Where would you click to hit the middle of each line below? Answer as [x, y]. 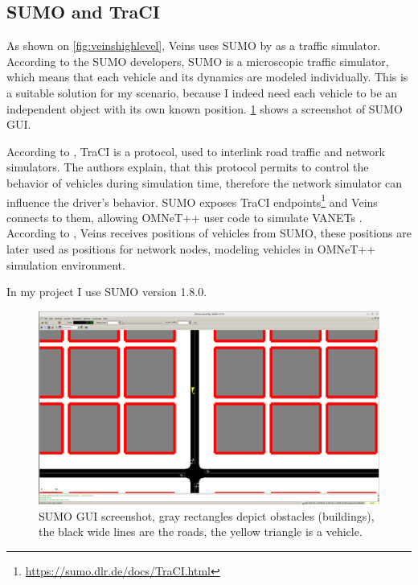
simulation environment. [66, 264]
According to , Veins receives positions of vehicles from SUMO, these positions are [209, 233]
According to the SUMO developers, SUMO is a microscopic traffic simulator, [198, 61]
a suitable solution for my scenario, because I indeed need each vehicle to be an [202, 92]
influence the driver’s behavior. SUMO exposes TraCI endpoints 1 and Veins [192, 200]
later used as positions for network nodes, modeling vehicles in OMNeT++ [191, 248]
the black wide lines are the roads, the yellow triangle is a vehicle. [201, 531]
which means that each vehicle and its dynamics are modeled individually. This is [207, 77]
